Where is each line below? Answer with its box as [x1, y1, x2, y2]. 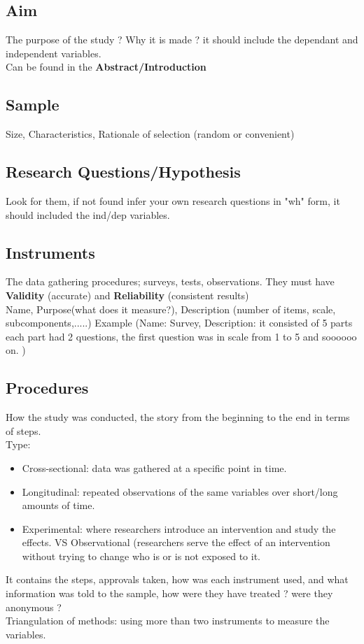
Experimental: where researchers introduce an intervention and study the [22, 521, 336, 536]
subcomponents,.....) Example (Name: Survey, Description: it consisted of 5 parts [6, 315, 353, 330]
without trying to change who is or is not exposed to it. [22, 548, 260, 563]
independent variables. [6, 45, 101, 60]
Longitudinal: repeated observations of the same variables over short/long [22, 484, 338, 499]
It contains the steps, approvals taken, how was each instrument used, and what [6, 572, 349, 587]
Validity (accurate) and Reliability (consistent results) [6, 287, 249, 302]
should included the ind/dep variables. [6, 207, 170, 222]
